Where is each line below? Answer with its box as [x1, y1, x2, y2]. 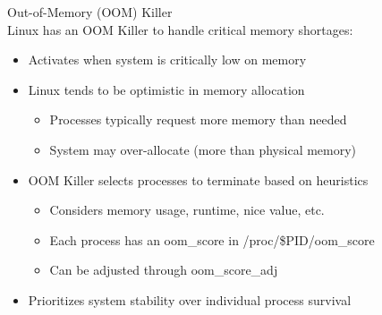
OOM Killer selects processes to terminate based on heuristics [28, 170, 369, 189]
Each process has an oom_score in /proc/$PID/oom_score [49, 230, 375, 249]
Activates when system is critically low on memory [28, 50, 307, 69]
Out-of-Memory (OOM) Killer [7, 3, 173, 21]
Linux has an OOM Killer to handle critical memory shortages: [7, 20, 353, 38]
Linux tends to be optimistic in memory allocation [28, 80, 305, 98]
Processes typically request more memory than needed [49, 110, 347, 129]
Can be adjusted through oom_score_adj [49, 260, 278, 279]
